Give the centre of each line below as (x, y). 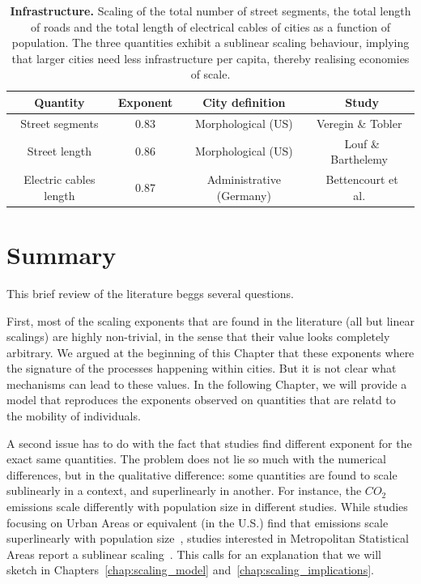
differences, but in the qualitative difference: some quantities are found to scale (202, 474)
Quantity (60, 102)
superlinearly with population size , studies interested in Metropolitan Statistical (208, 538)
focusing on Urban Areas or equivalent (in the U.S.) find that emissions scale (198, 522)
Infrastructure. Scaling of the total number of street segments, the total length (210, 11)
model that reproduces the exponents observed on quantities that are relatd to (201, 400)
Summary (62, 254)
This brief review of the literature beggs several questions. (150, 293)
